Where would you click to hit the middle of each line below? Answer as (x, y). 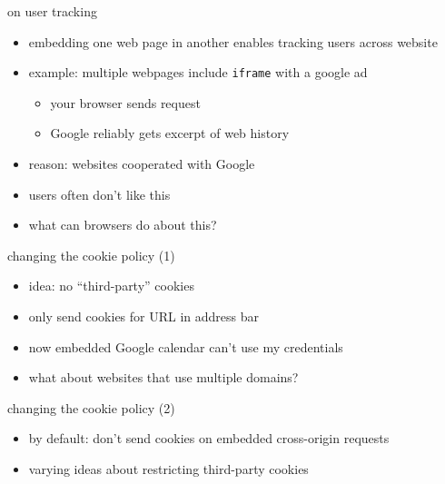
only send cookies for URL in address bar (143, 316)
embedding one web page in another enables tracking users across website (233, 41)
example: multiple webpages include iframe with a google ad (198, 72)
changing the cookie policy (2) (91, 407)
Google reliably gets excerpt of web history (170, 133)
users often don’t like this (99, 194)
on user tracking (52, 11)
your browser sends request (125, 102)
